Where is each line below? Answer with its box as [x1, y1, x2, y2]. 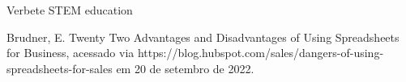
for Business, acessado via [6, 44, 135, 61]
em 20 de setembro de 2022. [116, 59, 254, 76]
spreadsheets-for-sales [6, 59, 113, 76]
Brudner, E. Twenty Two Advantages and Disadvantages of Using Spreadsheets [6, 28, 400, 45]
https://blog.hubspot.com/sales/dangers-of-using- [137, 44, 384, 61]
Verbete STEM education [6, 2, 133, 18]
